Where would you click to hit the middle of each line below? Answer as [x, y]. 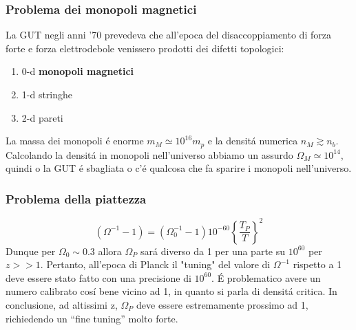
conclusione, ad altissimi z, [62, 304]
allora [110, 251]
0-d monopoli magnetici [78, 71]
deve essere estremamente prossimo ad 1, [222, 304]
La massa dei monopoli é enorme [75, 141]
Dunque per [31, 251]
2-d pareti [42, 117]
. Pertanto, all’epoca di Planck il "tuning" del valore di [155, 264]
